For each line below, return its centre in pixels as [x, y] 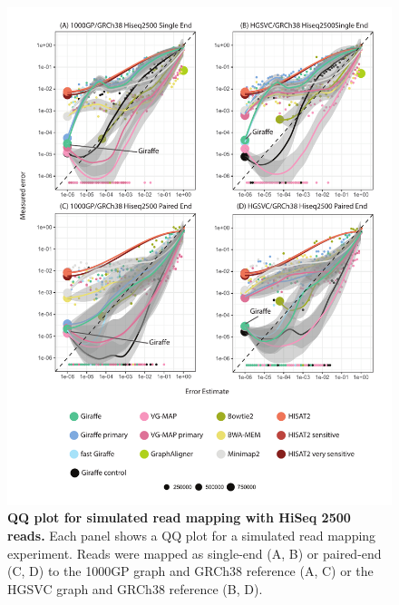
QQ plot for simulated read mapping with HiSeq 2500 [179, 517]
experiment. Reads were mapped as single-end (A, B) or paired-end [195, 553]
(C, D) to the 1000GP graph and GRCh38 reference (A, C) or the [190, 571]
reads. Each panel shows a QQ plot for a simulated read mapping [192, 536]
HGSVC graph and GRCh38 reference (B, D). [135, 588]
